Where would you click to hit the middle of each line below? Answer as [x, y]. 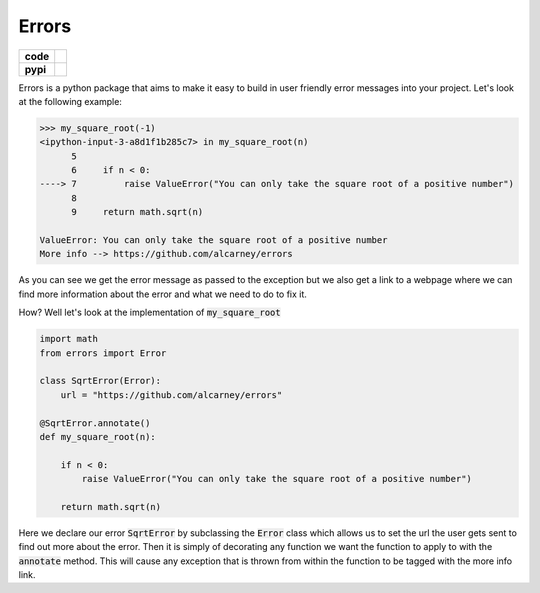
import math [69, 339]
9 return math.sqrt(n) [137, 212]
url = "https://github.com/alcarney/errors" [171, 394]
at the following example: [70, 101]
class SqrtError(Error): [100, 381]
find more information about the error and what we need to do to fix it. [162, 294]
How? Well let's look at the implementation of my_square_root [149, 312]
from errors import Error [103, 353]
